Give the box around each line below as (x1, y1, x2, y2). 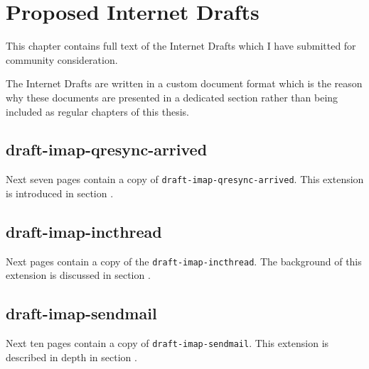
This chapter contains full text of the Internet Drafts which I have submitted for (6, 38, 356, 53)
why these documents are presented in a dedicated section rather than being (6, 89, 338, 104)
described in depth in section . (6, 349, 137, 364)
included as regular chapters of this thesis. (6, 104, 189, 119)
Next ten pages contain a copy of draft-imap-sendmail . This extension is (6, 336, 329, 351)
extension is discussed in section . (6, 268, 151, 282)
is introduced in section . (6, 185, 114, 200)
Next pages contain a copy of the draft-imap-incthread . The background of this (6, 253, 362, 268)
